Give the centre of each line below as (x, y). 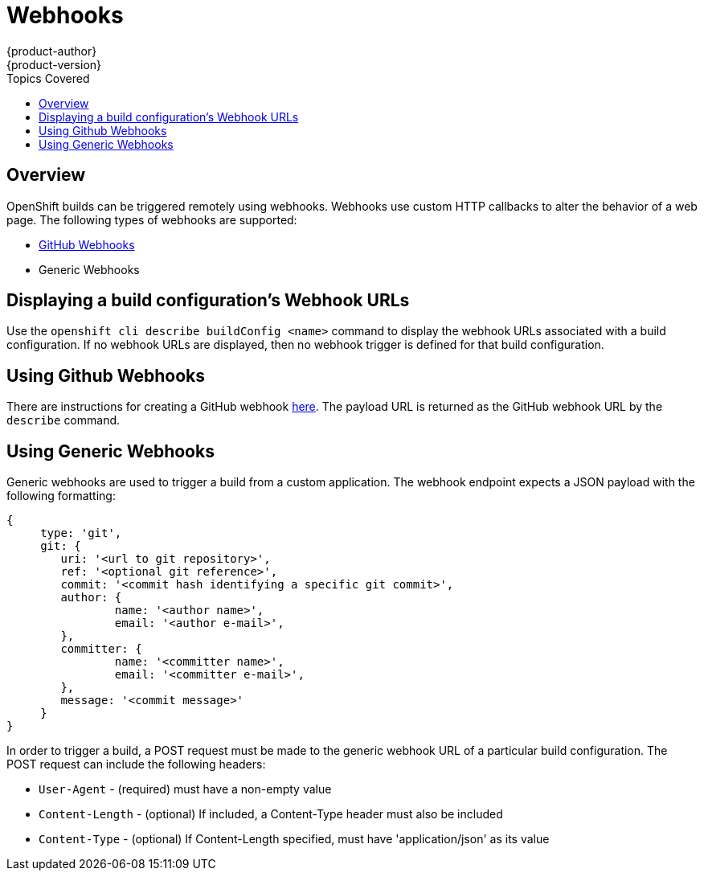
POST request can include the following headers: (136, 764)
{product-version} (54, 64)
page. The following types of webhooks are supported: (152, 219)
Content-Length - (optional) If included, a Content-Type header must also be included (271, 814)
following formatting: (61, 496)
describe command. (63, 420)
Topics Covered (48, 78)
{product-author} (52, 51)
